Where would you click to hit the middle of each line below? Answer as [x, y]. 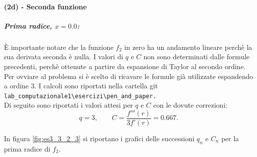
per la [230, 138]
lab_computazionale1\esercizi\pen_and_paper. [80, 96]
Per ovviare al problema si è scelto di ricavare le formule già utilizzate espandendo [129, 76]
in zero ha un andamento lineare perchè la [188, 47]
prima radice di [27, 148]
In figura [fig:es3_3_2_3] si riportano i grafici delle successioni [99, 138]
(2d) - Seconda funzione [46, 6]
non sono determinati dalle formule [196, 57]
